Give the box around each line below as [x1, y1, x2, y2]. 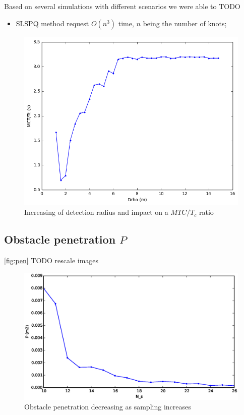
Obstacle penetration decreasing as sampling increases [24, 401, 191, 412]
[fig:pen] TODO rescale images [4, 255, 99, 266]
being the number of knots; [143, 18, 227, 28]
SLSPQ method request [16, 18, 89, 28]
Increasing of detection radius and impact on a [24, 207, 168, 217]
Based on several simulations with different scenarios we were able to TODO [4, 1, 240, 11]
